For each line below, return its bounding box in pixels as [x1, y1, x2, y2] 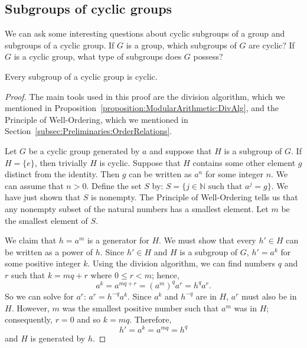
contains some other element [192, 156, 296, 168]
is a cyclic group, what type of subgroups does [14, 50, 182, 63]
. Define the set [86, 179, 142, 191]
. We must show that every [159, 234, 256, 246]
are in [195, 290, 217, 302]
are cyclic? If [249, 38, 295, 51]
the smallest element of [5, 214, 88, 226]
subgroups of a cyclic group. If [5, 38, 115, 51]
